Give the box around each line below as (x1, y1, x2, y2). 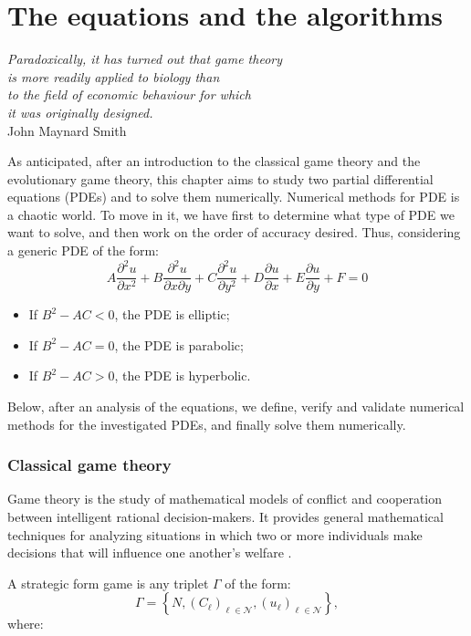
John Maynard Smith (7, 120, 127, 140)
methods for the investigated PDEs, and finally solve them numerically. (7, 414, 406, 433)
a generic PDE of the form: (7, 241, 159, 260)
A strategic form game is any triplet (7, 573, 209, 592)
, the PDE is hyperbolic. (114, 366, 251, 385)
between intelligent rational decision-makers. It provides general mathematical (7, 507, 444, 526)
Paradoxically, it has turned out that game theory (7, 49, 283, 68)
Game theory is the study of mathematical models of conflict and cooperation (7, 489, 443, 508)
